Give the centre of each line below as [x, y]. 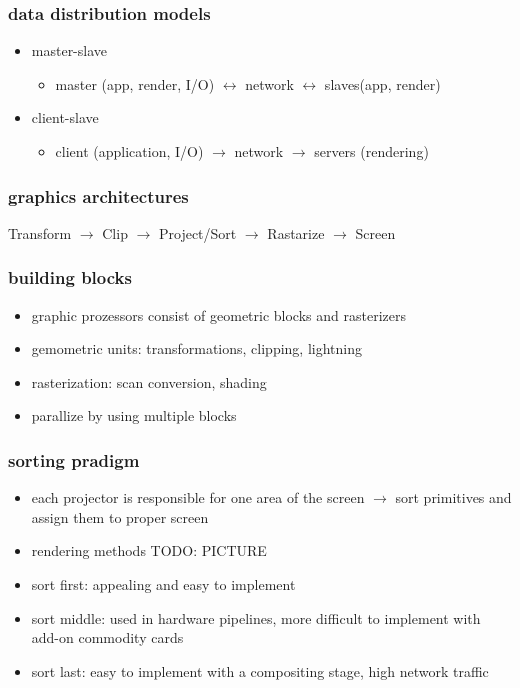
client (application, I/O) [129, 151]
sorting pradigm [74, 459]
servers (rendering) [371, 151]
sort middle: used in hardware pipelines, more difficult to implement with [256, 617]
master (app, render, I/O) [135, 83]
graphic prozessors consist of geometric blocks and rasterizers [218, 314]
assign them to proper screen [120, 516]
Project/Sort [197, 232]
